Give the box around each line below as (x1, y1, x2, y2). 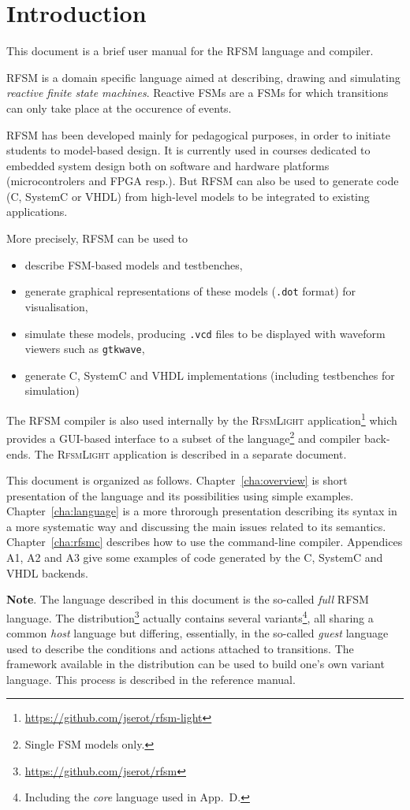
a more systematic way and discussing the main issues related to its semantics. (6, 518, 386, 534)
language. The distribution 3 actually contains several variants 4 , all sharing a (6, 607, 374, 626)
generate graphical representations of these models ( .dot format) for (24, 283, 356, 299)
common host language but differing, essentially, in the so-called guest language (6, 625, 389, 641)
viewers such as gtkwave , (24, 340, 145, 357)
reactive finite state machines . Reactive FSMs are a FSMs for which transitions (6, 84, 389, 101)
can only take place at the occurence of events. (6, 99, 232, 116)
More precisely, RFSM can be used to (6, 230, 188, 247)
